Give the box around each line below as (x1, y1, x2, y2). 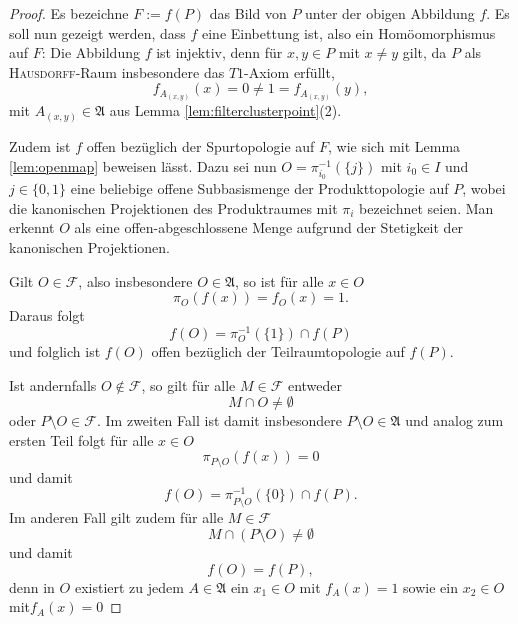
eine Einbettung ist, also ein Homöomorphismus (202, 22, 496, 43)
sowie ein (403, 576, 458, 597)
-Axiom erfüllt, (244, 61, 335, 82)
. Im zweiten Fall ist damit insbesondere (96, 410, 343, 431)
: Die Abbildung (41, 42, 140, 63)
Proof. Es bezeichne (9, 3, 129, 23)
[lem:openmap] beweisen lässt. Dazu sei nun (9, 155, 277, 176)
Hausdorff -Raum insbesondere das (9, 61, 225, 82)
